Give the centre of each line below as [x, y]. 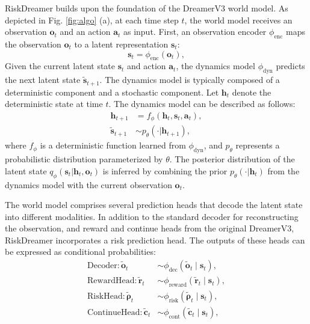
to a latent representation [121, 44]
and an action [85, 32]
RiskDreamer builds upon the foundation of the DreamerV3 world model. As [147, 8]
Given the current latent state [60, 66]
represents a [258, 145]
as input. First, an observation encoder [195, 32]
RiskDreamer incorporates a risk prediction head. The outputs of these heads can [155, 240]
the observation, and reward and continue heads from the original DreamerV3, [150, 228]
